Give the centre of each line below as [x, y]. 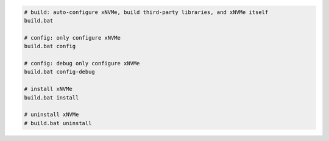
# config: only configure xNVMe [73, 38]
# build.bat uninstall [58, 123]
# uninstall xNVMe [51, 115]
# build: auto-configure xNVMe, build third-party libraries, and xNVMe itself [146, 12]
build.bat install [51, 97]
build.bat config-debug [60, 72]
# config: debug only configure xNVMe [82, 63]
